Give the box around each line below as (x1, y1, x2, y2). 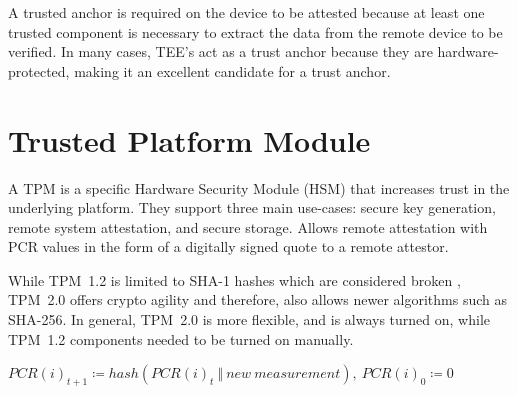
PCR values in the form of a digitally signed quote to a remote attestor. (8, 236, 449, 257)
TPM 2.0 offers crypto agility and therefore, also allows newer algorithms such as (8, 289, 508, 310)
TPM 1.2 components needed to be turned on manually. (8, 328, 354, 349)
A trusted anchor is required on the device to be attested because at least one (8, 2, 485, 22)
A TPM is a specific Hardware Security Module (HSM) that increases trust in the (8, 177, 510, 198)
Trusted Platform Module (8, 119, 371, 160)
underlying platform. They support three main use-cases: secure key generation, (8, 197, 496, 218)
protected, (8, 60, 70, 81)
